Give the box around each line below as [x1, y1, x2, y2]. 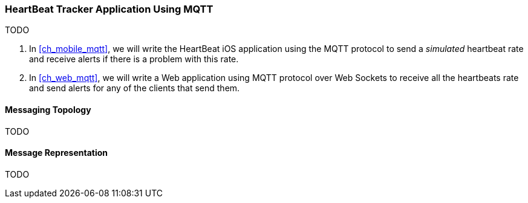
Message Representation [5, 147, 108, 158]
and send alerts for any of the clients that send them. [29, 83, 240, 94]
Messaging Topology [5, 104, 91, 115]
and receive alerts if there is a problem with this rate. [29, 54, 239, 65]
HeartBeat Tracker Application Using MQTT [5, 3, 213, 15]
